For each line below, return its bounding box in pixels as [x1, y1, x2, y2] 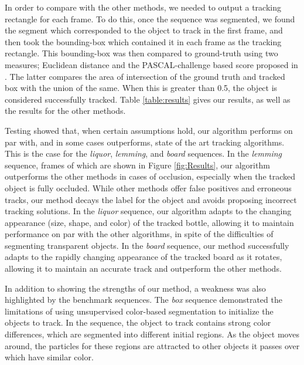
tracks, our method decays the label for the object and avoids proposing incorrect [5, 193, 297, 205]
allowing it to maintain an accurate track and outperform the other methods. [5, 262, 282, 275]
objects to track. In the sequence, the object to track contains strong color [5, 316, 271, 329]
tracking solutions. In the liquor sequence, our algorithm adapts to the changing [5, 205, 292, 217]
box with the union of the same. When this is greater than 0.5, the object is [5, 82, 278, 94]
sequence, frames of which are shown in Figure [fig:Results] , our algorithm [5, 158, 270, 171]
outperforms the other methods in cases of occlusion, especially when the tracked [5, 170, 296, 182]
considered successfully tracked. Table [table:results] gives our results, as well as [5, 93, 291, 105]
